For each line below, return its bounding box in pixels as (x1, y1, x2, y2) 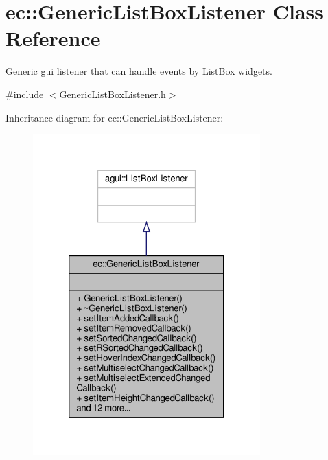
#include (5, 87, 44, 101)
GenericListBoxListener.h (59, 87, 166, 101)
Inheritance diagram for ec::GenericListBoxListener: (5, 110, 224, 124)
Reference (5, 24, 101, 52)
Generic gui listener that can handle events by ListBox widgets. (5, 64, 272, 78)
